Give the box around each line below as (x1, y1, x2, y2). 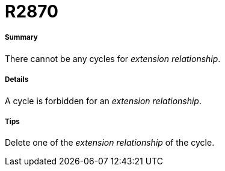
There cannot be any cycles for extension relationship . (5, 53, 221, 64)
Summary (5, 33, 38, 42)
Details (5, 75, 29, 84)
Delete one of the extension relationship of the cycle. (5, 137, 215, 148)
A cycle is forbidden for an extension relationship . (5, 95, 202, 106)
